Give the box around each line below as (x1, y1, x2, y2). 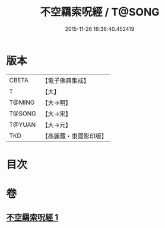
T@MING (9, 98, 35, 107)
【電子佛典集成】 (42, 76, 90, 85)
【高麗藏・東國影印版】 (42, 131, 108, 140)
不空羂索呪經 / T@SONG (40, 5, 160, 19)
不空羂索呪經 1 (6, 213, 59, 223)
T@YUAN (9, 120, 36, 129)
